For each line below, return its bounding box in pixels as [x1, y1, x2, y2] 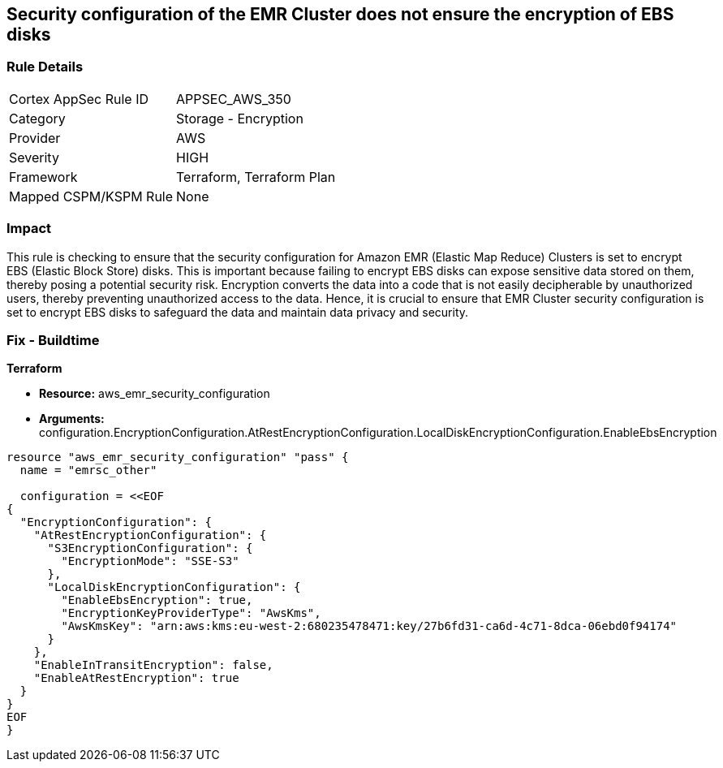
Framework [9, 168, 78, 185]
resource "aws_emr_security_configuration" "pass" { [6, 451, 349, 464]
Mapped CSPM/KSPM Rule [9, 188, 174, 205]
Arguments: [39, 412, 105, 426]
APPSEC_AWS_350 [176, 90, 291, 107]
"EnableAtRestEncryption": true [33, 671, 239, 685]
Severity [9, 149, 59, 166]
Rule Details [6, 58, 84, 76]
